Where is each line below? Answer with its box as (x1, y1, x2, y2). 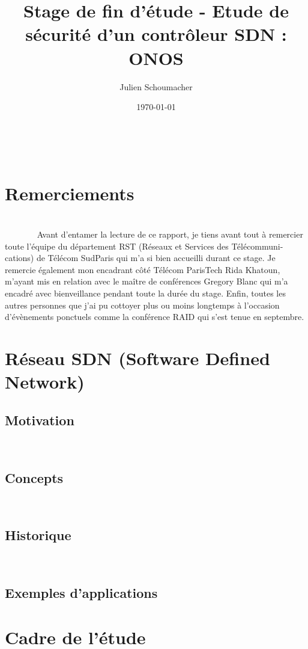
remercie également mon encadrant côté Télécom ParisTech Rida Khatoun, (5, 263, 280, 275)
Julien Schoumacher (119, 80, 193, 93)
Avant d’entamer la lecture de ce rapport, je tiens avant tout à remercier (37, 228, 303, 240)
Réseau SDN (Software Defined (5, 345, 270, 370)
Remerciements (5, 181, 134, 206)
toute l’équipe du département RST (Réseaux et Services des (5, 239, 229, 252)
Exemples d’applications (5, 583, 158, 602)
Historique (5, 526, 71, 544)
